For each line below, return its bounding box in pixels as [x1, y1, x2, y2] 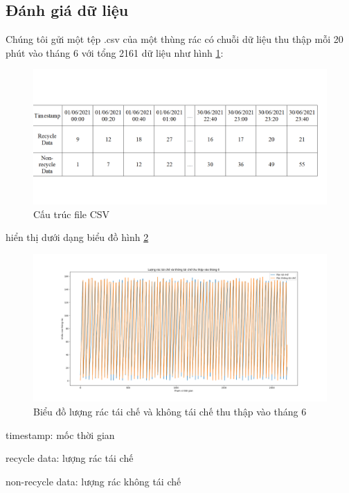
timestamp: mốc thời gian [6, 427, 115, 442]
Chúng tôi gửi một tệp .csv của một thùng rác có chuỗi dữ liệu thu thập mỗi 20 [6, 32, 343, 46]
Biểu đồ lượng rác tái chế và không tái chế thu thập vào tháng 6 [33, 404, 307, 419]
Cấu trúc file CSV [33, 206, 110, 221]
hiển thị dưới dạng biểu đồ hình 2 [6, 230, 149, 244]
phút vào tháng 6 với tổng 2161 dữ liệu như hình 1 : [6, 45, 224, 60]
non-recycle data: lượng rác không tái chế [6, 474, 181, 488]
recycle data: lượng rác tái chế [6, 451, 134, 465]
